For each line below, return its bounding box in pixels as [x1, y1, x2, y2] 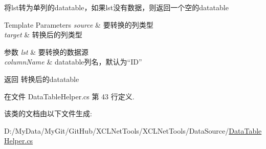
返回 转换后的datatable [4, 73, 79, 84]
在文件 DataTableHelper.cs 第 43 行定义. [4, 91, 135, 101]
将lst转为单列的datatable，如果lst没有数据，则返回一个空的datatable [4, 2, 229, 12]
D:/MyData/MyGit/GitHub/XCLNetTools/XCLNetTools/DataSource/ [4, 125, 229, 136]
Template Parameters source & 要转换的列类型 [4, 19, 153, 30]
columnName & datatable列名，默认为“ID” [4, 56, 142, 67]
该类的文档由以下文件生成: [4, 108, 92, 119]
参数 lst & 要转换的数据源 [4, 46, 88, 57]
